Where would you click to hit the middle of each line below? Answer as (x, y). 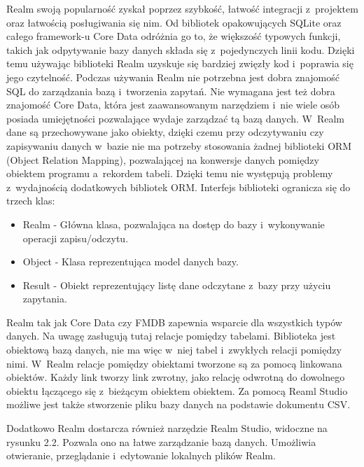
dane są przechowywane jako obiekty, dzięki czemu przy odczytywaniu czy (165, 132)
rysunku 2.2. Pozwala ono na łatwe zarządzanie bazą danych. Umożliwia (161, 441)
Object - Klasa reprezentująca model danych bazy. (131, 262)
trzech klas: (31, 201)
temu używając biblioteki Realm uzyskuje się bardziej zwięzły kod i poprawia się (180, 63)
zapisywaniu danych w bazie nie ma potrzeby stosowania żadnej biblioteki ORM (179, 145)
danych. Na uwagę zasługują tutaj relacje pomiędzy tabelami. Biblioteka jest (171, 336)
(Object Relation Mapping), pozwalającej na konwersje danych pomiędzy (163, 159)
